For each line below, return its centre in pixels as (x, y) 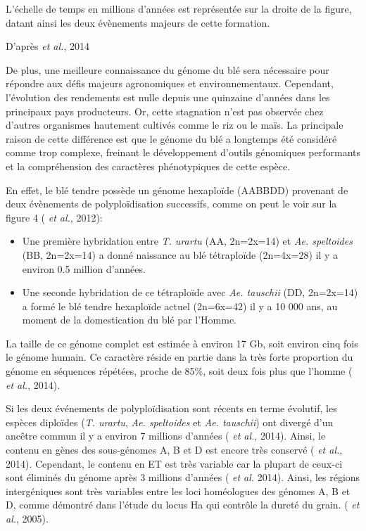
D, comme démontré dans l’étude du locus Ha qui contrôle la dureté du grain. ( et (183, 505)
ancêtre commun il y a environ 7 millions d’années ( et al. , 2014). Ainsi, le (166, 436)
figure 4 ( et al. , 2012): (54, 217)
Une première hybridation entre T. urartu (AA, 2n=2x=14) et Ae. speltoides (187, 241)
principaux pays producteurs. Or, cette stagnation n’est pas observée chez (165, 111)
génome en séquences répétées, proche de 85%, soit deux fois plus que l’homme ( (179, 371)
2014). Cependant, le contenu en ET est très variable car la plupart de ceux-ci (174, 463)
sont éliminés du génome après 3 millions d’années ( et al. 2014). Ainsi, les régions (183, 477)
